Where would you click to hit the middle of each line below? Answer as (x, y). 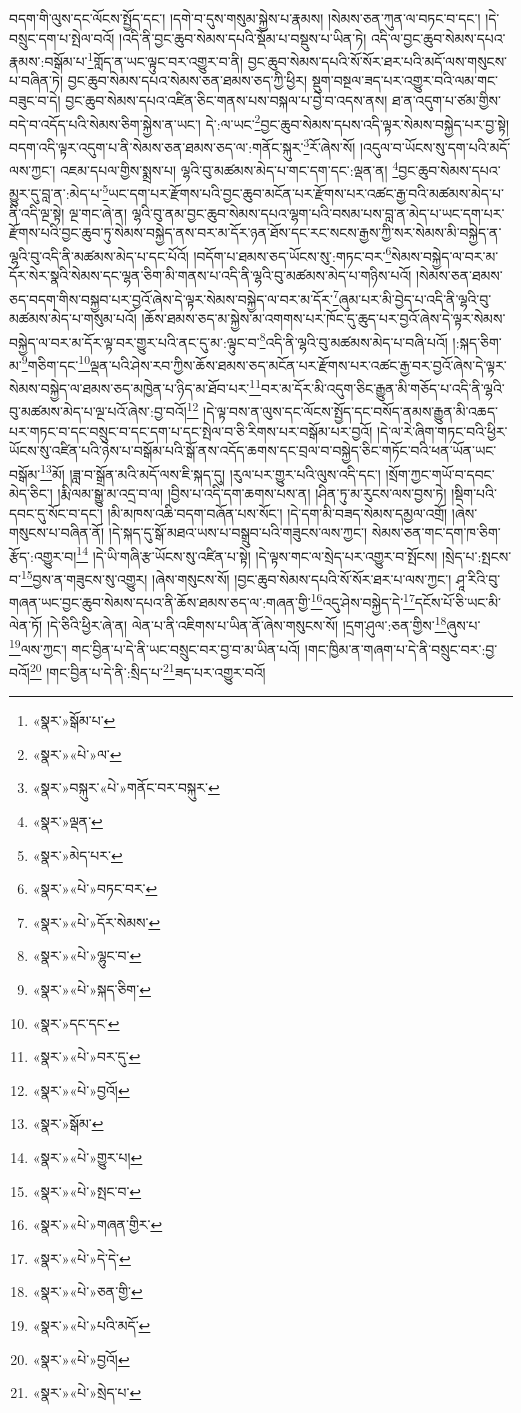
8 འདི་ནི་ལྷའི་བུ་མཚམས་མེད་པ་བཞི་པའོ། (353, 340)
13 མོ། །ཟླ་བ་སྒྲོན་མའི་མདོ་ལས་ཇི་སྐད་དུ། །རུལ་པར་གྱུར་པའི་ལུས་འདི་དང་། (210, 472)
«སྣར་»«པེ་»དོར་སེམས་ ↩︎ (96, 921)
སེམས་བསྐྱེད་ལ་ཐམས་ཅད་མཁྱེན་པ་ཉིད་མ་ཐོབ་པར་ (129, 387)
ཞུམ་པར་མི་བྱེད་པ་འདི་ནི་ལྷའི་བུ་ (415, 298)
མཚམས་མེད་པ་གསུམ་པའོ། (73, 317)
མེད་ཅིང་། (31, 492)
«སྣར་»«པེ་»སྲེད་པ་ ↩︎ (87, 1392)
